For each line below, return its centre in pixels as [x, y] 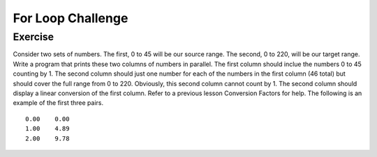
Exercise [34, 37]
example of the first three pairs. [58, 103]
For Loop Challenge [71, 18]
